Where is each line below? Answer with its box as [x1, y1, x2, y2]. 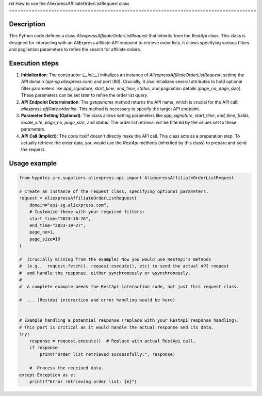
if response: [29, 345, 61, 350]
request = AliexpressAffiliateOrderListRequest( [19, 196, 137, 201]
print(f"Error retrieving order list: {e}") [29, 379, 137, 384]
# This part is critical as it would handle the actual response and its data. [19, 324, 214, 330]
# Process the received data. [29, 365, 104, 371]
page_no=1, [29, 230, 55, 235]
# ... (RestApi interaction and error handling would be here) [19, 297, 176, 303]
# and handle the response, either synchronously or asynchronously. [19, 270, 191, 276]
